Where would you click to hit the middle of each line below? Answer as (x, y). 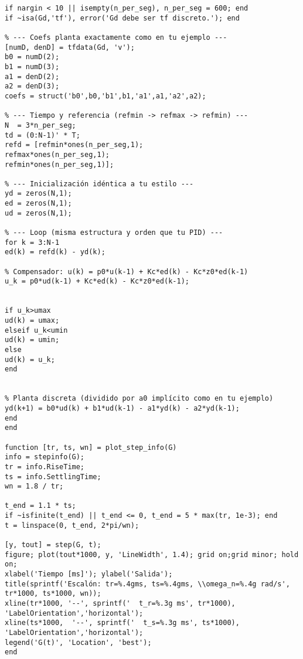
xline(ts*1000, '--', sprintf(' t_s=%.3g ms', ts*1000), (122, 623)
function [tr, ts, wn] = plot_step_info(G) (91, 447)
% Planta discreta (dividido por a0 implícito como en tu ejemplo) (139, 399)
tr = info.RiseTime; (45, 467)
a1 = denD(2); (32, 76)
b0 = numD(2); (32, 57)
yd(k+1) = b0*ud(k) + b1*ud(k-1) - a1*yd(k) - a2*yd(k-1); (122, 408)
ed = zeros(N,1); (38, 204)
